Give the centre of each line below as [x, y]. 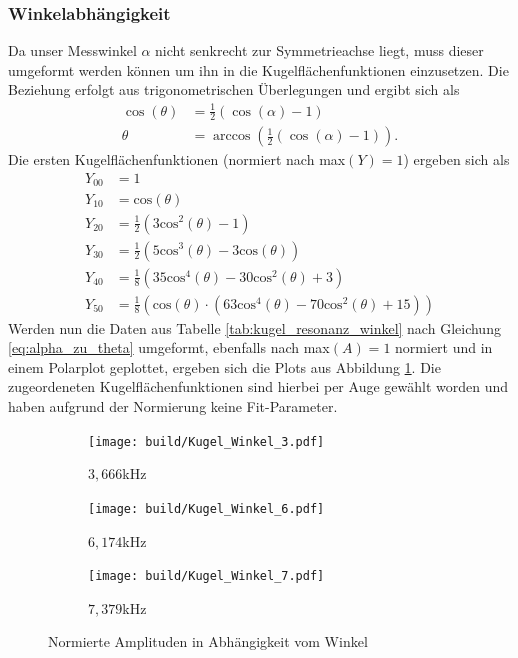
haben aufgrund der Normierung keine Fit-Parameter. [173, 406]
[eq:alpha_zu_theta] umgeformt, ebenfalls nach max [169, 347]
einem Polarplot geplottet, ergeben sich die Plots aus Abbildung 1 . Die [224, 366]
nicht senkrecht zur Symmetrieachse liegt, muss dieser [319, 50]
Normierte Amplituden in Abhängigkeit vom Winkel [208, 641]
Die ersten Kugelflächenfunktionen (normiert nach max [177, 159]
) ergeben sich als [456, 159]
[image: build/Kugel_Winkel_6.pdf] [206, 508]
